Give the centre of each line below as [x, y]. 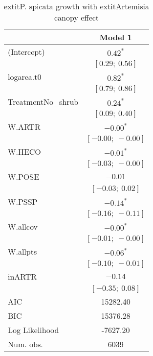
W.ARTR [24, 127]
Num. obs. [25, 344]
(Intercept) [26, 52]
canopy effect [77, 17]
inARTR [22, 276]
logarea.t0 [25, 77]
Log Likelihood [33, 330]
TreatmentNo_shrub [43, 102]
